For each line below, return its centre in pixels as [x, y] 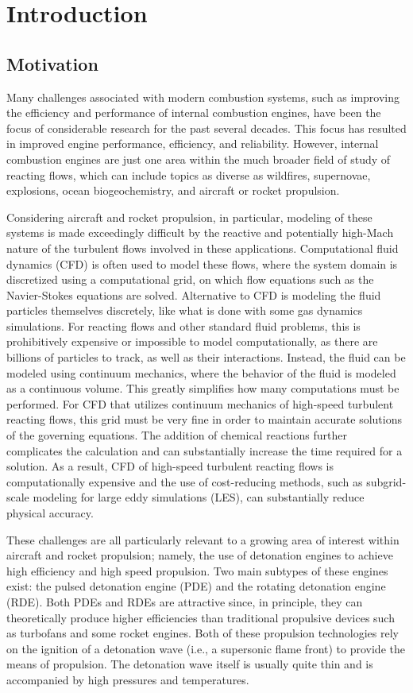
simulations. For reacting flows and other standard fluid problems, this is [183, 325]
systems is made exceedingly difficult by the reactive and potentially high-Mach [200, 232]
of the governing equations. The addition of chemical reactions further [177, 435]
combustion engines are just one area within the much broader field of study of [199, 159]
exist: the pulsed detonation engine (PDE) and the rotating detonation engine [196, 586]
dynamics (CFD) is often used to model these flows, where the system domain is [202, 263]
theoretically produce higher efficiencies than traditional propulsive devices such [201, 617]
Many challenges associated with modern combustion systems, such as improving [203, 97]
